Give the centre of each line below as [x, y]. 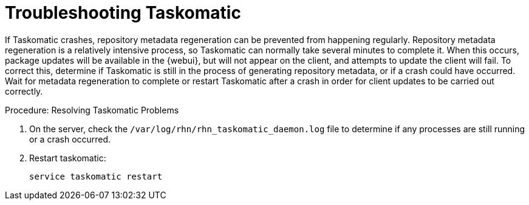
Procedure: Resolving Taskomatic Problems [92, 110]
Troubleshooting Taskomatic [123, 13]
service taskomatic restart [96, 176]
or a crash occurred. [70, 139]
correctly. [24, 91]
